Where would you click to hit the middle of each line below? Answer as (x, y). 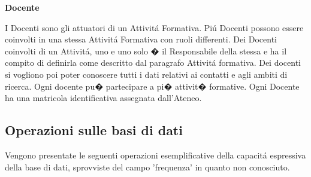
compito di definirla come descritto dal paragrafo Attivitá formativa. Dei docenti (153, 62)
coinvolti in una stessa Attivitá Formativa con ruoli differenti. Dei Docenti (141, 39)
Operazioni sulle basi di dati (94, 130)
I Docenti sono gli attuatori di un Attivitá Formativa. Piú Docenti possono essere (154, 27)
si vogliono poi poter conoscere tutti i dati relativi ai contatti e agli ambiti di (146, 74)
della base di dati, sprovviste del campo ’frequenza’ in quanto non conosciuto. (147, 167)
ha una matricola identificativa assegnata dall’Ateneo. (103, 98)
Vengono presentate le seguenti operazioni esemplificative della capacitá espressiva (155, 155)
